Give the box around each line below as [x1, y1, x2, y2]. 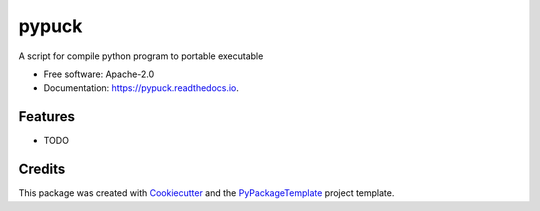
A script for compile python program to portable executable [18, 50, 264, 62]
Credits [18, 161, 66, 178]
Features [18, 108, 75, 125]
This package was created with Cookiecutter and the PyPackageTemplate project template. [18, 187, 395, 199]
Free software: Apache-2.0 [43, 68, 155, 80]
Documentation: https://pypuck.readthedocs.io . [43, 82, 240, 94]
